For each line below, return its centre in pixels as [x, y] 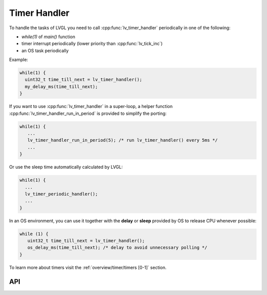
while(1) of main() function [48, 37]
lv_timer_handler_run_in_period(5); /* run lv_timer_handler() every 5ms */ [123, 140]
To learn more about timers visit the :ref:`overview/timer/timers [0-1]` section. [88, 267]
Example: [19, 60]
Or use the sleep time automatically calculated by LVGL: [66, 167]
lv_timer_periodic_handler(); [62, 194]
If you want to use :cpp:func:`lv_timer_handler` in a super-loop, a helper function [91, 106]
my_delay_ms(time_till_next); [62, 86]
